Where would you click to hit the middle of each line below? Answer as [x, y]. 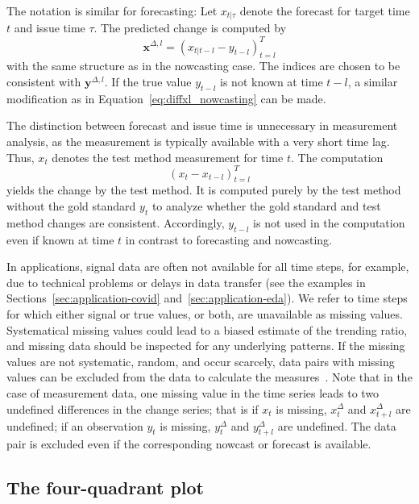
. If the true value [148, 81]
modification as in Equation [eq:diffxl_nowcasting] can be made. [166, 98]
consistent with [44, 81]
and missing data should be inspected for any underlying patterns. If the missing [206, 346]
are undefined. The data [337, 425]
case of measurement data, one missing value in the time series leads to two [193, 392]
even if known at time [60, 239]
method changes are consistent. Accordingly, [116, 222]
